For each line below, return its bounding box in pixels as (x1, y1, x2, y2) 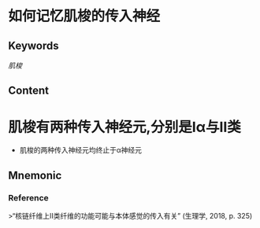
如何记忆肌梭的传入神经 (8, 7, 161, 25)
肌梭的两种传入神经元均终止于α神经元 (19, 145, 143, 155)
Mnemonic (8, 168, 62, 182)
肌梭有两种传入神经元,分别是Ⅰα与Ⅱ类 (8, 118, 242, 136)
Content (8, 84, 50, 97)
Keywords (8, 39, 59, 52)
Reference (8, 192, 49, 203)
